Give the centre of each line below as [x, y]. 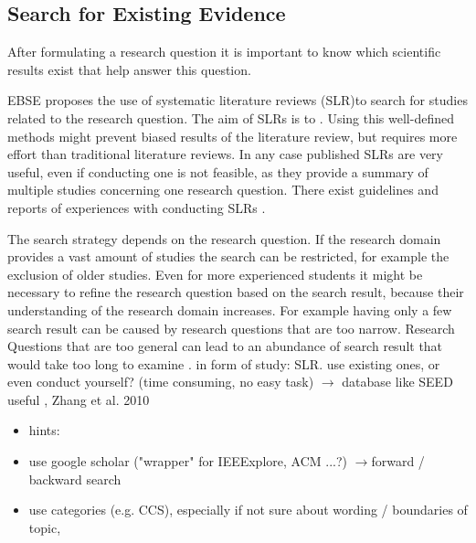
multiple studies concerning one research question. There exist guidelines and [223, 190]
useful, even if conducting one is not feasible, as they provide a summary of [218, 171]
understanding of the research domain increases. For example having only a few [230, 309]
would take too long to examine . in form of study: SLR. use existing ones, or [224, 363]
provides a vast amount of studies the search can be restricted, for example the [228, 256]
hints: [44, 430]
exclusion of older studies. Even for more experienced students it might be [215, 274]
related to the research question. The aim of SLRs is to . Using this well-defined [231, 117]
